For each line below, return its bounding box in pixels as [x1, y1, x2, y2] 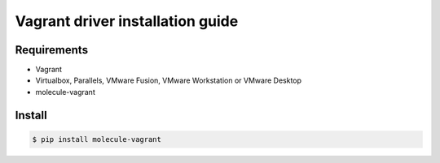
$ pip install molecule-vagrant [32, 135, 162, 144]
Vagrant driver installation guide [15, 12, 239, 30]
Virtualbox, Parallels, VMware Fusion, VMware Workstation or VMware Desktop [35, 75, 301, 85]
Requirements [15, 43, 89, 57]
